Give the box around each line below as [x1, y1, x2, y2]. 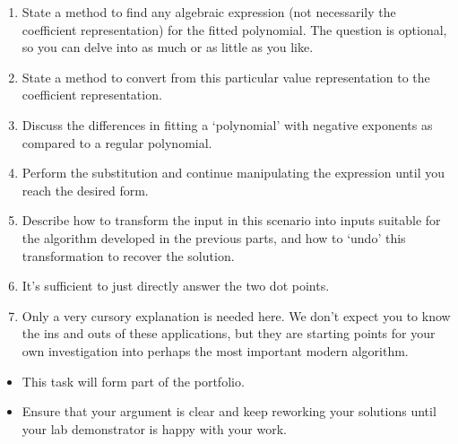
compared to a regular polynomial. [22, 133, 212, 152]
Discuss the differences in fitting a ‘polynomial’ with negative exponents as [22, 115, 433, 134]
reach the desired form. [22, 180, 149, 199]
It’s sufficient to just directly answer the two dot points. [22, 276, 330, 295]
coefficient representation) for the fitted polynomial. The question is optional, [22, 20, 447, 39]
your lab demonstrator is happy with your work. [22, 419, 287, 438]
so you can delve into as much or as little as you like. [22, 38, 314, 57]
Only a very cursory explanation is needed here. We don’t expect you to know [22, 306, 451, 325]
